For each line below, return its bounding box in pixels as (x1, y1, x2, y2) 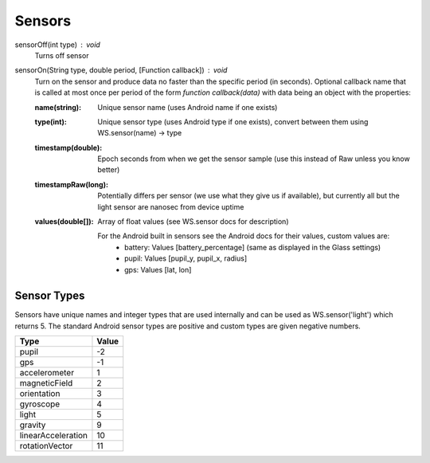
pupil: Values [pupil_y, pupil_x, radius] (124, 253, 248, 263)
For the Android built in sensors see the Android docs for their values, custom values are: (97, 231, 390, 241)
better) (97, 165, 120, 175)
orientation (19, 388, 61, 399)
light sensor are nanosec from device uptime (97, 202, 244, 211)
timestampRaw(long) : (34, 179, 109, 189)
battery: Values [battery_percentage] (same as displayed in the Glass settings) (124, 242, 381, 252)
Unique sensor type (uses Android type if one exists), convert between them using (97, 116, 369, 127)
